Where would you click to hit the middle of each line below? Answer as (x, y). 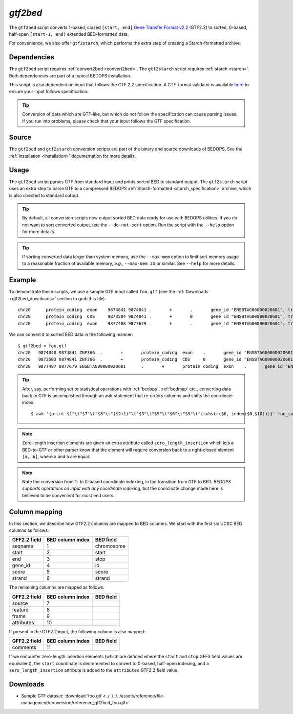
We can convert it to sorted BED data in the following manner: (71, 334)
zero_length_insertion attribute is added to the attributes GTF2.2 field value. (94, 670)
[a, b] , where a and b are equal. (56, 457)
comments (24, 647)
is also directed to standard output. (44, 195)
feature (20, 610)
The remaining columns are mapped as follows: (57, 587)
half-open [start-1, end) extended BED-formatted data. (69, 34)
